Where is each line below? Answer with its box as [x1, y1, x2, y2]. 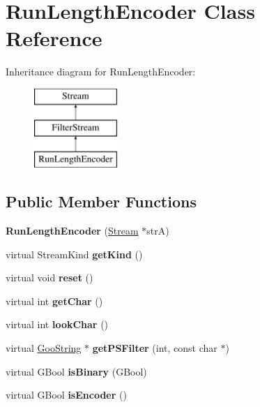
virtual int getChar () [6, 293, 103, 308]
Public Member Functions [6, 191, 197, 212]
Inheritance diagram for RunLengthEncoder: [6, 64, 196, 79]
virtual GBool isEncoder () [6, 387, 127, 402]
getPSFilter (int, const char [92, 341, 217, 355]
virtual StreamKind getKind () [6, 246, 143, 261]
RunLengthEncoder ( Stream [6, 223, 139, 238]
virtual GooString [6, 341, 82, 355]
